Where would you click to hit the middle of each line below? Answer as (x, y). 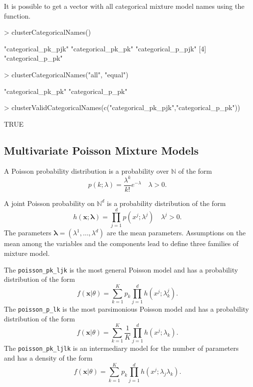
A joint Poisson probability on (49, 203)
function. (17, 15)
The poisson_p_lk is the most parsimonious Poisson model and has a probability (126, 308)
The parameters (28, 233)
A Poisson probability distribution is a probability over (87, 171)
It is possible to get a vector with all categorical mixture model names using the (124, 6)
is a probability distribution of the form (166, 203)
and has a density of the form (48, 358)
